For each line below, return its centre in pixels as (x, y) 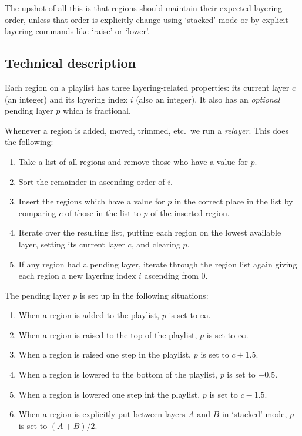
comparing (37, 212)
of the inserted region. (190, 212)
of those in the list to (103, 212)
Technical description (71, 63)
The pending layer (38, 295)
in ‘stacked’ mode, (254, 414)
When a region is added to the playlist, (89, 315)
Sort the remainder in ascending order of (92, 181)
